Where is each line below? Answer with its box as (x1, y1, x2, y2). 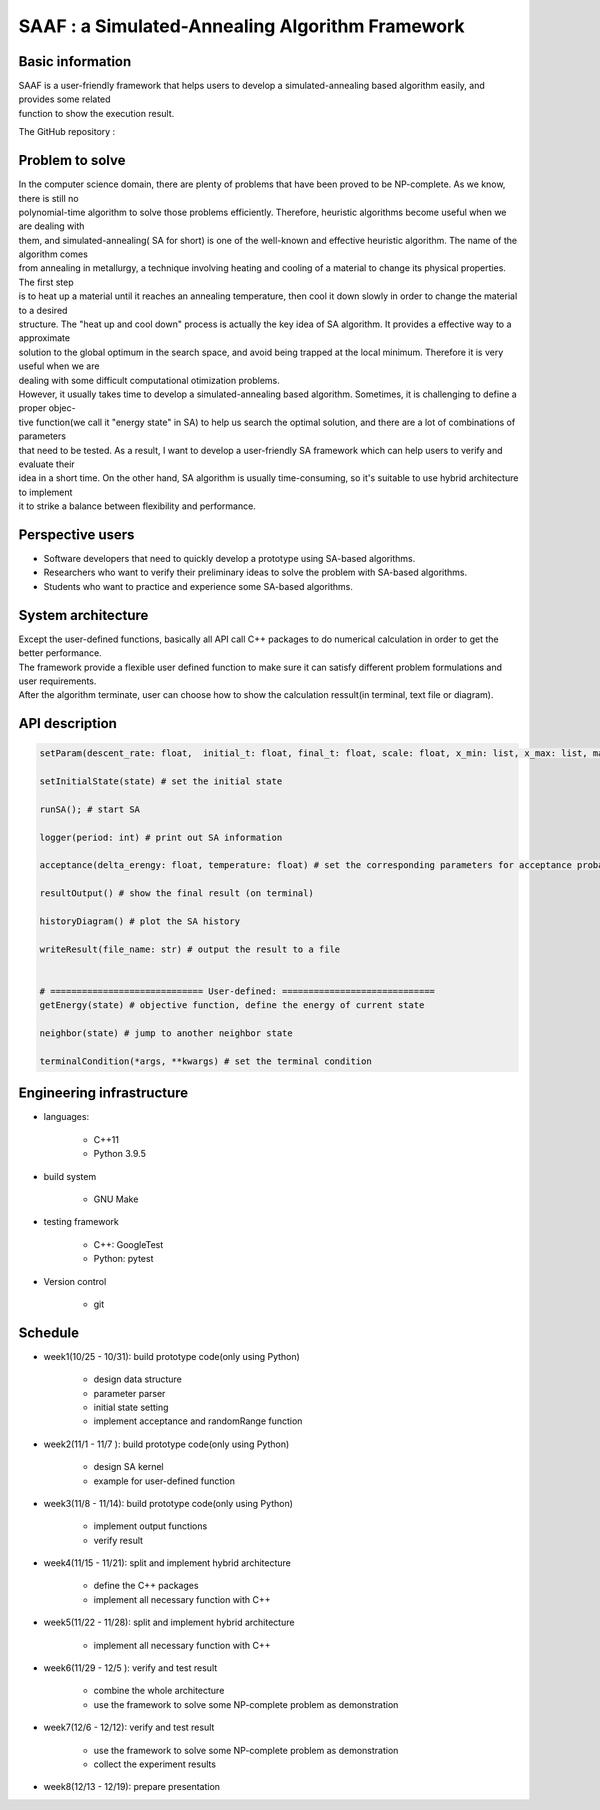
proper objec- (18, 402, 76, 414)
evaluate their (18, 458, 75, 470)
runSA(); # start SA (39, 803, 140, 815)
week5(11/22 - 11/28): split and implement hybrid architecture (43, 1616, 295, 1629)
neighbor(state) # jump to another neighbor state (39, 1028, 294, 1039)
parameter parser (93, 1387, 166, 1399)
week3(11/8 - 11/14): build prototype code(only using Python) (43, 1497, 294, 1509)
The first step (18, 276, 74, 288)
